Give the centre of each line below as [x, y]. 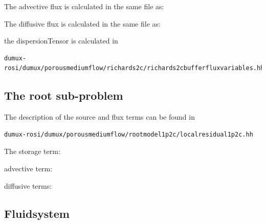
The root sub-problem [64, 95]
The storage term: [32, 151]
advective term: [28, 168]
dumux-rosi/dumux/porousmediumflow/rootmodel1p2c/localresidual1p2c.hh [129, 134]
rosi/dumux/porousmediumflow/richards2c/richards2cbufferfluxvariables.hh [134, 68]
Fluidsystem [37, 213]
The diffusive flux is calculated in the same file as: [82, 23]
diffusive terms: [28, 185]
